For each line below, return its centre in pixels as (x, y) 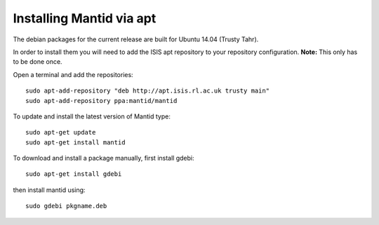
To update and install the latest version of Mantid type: (92, 116)
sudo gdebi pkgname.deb (66, 206)
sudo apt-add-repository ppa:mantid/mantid (101, 101)
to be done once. (38, 62)
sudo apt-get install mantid (75, 142)
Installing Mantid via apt (85, 18)
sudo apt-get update (61, 132)
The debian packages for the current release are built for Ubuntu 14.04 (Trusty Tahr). (136, 39)
